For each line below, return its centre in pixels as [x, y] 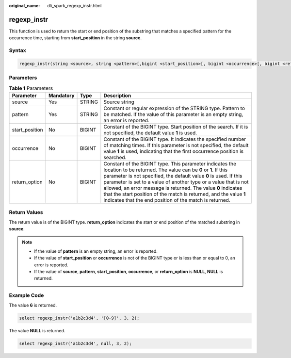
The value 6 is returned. [33, 305]
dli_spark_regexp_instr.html [74, 6]
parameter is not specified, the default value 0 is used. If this [173, 176]
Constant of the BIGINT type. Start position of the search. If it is [176, 127]
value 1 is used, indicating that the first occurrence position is [173, 151]
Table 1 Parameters [31, 88]
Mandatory [62, 96]
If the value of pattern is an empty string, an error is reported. [96, 251]
